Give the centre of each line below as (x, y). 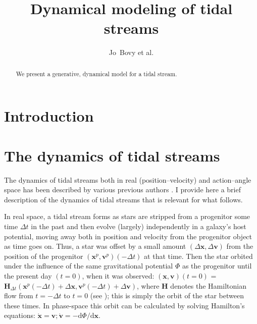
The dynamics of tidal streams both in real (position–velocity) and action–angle (128, 179)
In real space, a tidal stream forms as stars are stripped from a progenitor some (127, 216)
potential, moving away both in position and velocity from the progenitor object (128, 236)
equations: (20, 315)
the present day (28, 276)
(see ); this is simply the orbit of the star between (167, 295)
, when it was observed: (118, 276)
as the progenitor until (217, 266)
